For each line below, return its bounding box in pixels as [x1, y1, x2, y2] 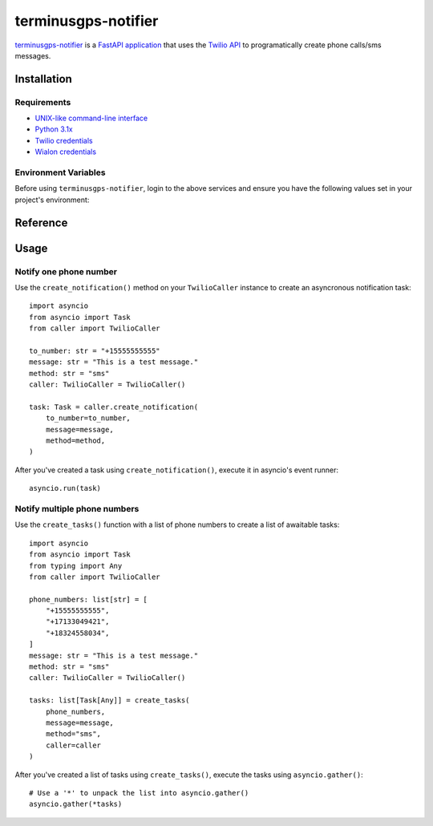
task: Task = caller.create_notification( [29, 402, 199, 411]
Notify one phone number [14, 265, 118, 277]
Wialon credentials [34, 147, 96, 156]
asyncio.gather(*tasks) [29, 800, 123, 809]
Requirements [14, 96, 71, 107]
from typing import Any [29, 561, 123, 570]
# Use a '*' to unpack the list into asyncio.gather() [29, 788, 249, 797]
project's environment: [14, 195, 90, 204]
